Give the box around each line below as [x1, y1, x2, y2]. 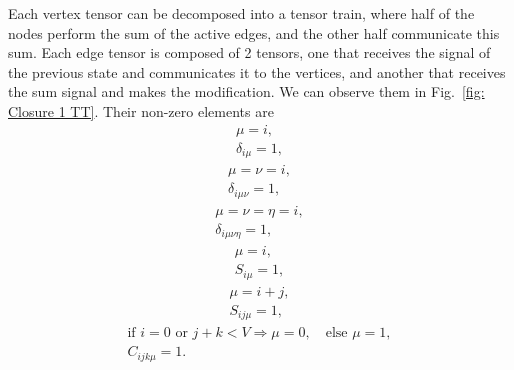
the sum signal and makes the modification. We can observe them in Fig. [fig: [8, 81, 485, 102]
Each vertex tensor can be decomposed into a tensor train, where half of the [8, 3, 475, 23]
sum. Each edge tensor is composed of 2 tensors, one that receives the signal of [8, 42, 491, 63]
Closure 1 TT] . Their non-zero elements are [8, 100, 274, 121]
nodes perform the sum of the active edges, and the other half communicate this [8, 22, 500, 43]
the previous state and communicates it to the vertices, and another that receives [8, 61, 506, 82]
